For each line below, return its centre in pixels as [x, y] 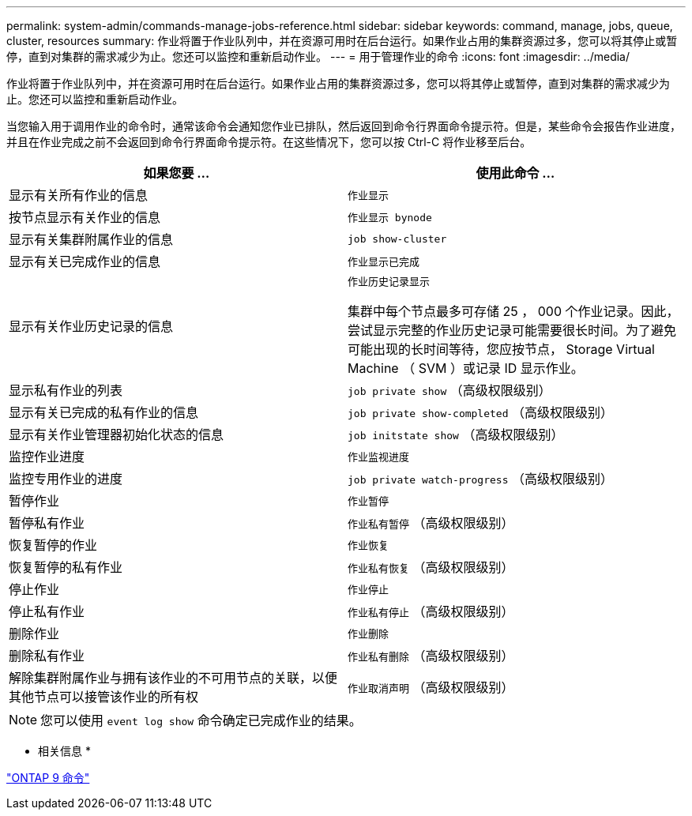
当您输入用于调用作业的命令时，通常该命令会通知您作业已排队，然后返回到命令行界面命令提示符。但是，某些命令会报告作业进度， [344, 126]
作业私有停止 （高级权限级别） [431, 611]
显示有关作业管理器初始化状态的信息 [117, 434]
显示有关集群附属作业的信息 [91, 239]
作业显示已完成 [384, 261]
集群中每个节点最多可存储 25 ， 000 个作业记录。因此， [513, 311]
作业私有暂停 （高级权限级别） [431, 523]
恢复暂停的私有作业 [66, 567]
